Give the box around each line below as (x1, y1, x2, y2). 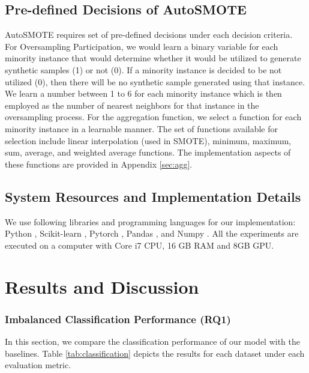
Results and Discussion (5, 274, 199, 299)
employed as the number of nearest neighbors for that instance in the (5, 99, 259, 111)
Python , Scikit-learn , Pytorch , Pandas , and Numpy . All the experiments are (5, 227, 299, 240)
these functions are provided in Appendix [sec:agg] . (5, 157, 193, 170)
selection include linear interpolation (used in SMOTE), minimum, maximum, (5, 134, 292, 147)
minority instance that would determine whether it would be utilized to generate (5, 52, 301, 64)
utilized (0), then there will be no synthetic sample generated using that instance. (5, 75, 305, 88)
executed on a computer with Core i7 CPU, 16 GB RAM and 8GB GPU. (5, 238, 274, 251)
